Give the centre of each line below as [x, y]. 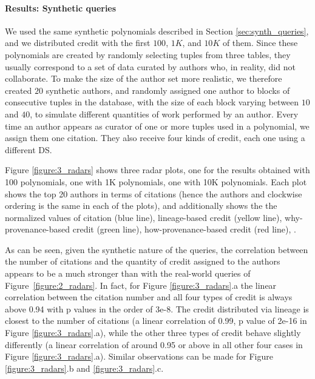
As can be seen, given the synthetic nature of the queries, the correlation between [157, 249]
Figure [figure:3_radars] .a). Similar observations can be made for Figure [139, 356]
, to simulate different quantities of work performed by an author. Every [164, 114]
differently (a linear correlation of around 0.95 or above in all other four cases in [154, 344]
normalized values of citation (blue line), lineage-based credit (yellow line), [144, 217]
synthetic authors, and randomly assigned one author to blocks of [168, 90]
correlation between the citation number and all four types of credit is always [149, 297]
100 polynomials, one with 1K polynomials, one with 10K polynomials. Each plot [156, 181]
